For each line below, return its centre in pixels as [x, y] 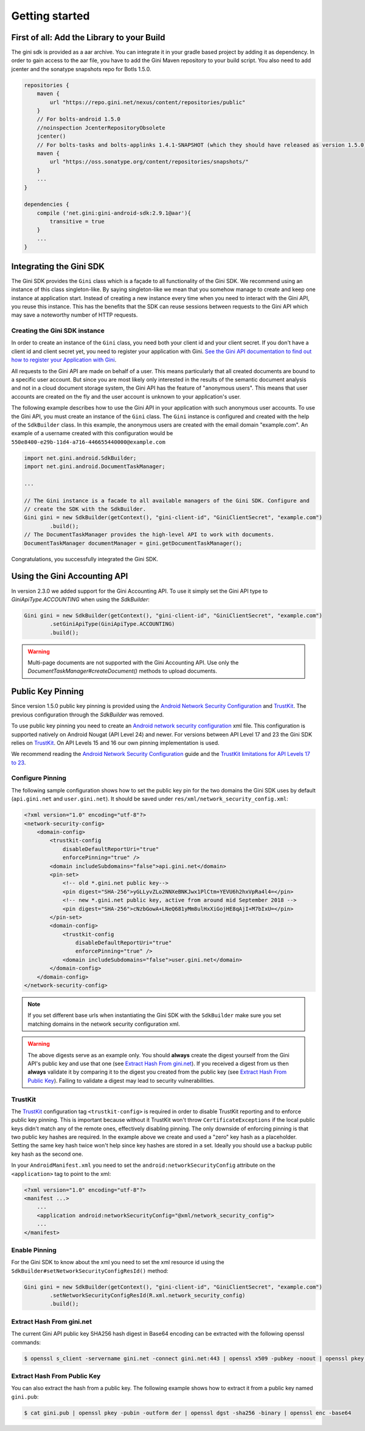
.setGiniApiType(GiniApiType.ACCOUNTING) [112, 624]
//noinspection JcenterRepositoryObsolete [101, 128]
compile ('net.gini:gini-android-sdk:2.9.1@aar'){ [114, 213]
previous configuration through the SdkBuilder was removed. [88, 715]
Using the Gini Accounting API [70, 576]
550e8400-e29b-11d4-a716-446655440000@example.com [88, 442]
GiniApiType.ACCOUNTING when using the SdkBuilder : [81, 599]
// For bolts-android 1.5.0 [79, 119]
